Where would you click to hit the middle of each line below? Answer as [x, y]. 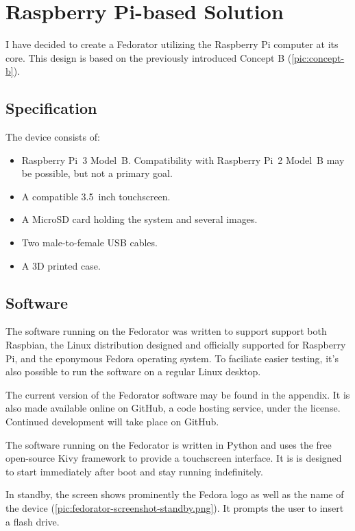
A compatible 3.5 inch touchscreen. [96, 196]
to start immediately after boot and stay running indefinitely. [134, 471]
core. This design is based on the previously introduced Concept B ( [149, 57]
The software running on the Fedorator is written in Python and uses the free [169, 444]
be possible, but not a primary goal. [97, 173]
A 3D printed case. [61, 265]
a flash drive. [33, 521]
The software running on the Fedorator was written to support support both [166, 331]
